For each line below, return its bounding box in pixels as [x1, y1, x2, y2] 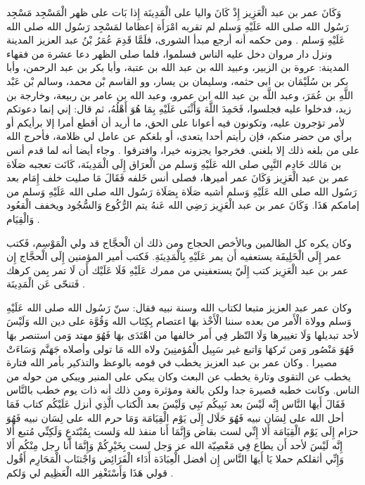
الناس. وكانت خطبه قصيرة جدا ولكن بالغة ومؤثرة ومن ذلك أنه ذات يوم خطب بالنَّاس [6, 382, 360, 397]
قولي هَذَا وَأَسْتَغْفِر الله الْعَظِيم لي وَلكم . [6, 465, 174, 479]
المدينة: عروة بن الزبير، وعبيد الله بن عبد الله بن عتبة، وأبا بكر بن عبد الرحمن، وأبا [6, 60, 350, 75]
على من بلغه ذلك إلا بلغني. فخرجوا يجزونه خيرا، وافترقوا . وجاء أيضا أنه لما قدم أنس [6, 142, 360, 157]
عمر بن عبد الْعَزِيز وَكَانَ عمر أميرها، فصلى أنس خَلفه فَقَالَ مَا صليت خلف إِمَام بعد [6, 170, 350, 185]
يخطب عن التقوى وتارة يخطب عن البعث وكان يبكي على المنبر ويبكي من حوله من [6, 368, 351, 383]
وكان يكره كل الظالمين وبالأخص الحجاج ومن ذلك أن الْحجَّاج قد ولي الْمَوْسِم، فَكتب [6, 235, 352, 250]
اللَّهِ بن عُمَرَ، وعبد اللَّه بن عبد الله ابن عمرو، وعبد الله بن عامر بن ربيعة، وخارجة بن [6, 87, 354, 102]
